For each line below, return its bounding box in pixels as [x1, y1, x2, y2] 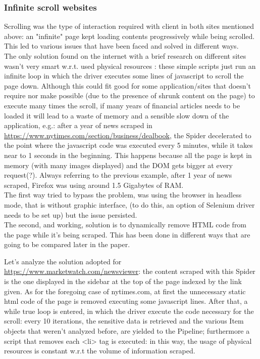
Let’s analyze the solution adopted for [4, 256, 122, 266]
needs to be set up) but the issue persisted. [4, 209, 137, 220]
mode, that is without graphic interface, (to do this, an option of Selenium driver [4, 199, 255, 210]
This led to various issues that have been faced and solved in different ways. [4, 41, 239, 51]
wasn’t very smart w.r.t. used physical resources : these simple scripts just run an [4, 60, 256, 71]
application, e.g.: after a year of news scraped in [4, 120, 152, 131]
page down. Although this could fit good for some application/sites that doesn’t [4, 80, 251, 91]
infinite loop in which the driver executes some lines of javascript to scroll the [4, 70, 244, 81]
